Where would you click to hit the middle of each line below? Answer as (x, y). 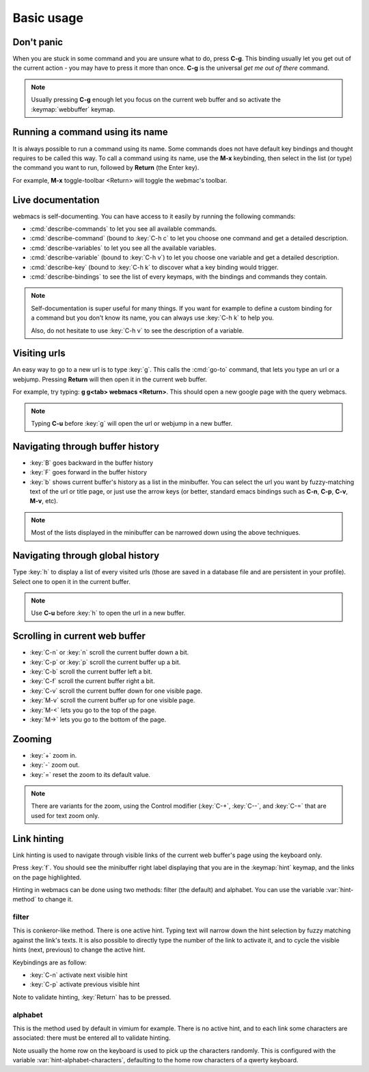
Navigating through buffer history (86, 446)
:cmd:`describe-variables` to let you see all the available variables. (123, 248)
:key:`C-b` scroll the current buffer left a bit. (91, 672)
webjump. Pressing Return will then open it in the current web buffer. (110, 379)
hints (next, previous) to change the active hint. (79, 950)
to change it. (55, 899)
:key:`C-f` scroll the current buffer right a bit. (92, 681)
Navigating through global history (86, 556)
